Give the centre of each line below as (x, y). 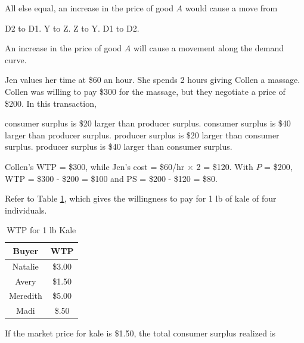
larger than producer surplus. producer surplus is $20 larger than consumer (142, 135)
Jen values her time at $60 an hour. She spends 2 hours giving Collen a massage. (153, 80)
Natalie (25, 266)
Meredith (26, 296)
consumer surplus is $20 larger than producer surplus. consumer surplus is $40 (148, 123)
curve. (16, 59)
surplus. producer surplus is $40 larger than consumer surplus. (119, 146)
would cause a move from (231, 8)
